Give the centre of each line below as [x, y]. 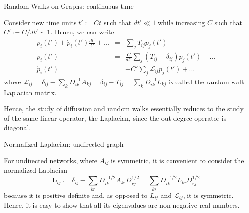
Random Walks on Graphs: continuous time [69, 6]
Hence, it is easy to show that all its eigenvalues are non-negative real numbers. [122, 205]
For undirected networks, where [51, 160]
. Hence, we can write [82, 32]
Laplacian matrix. [30, 92]
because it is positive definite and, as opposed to [76, 195]
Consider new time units [40, 22]
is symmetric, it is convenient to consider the [177, 160]
